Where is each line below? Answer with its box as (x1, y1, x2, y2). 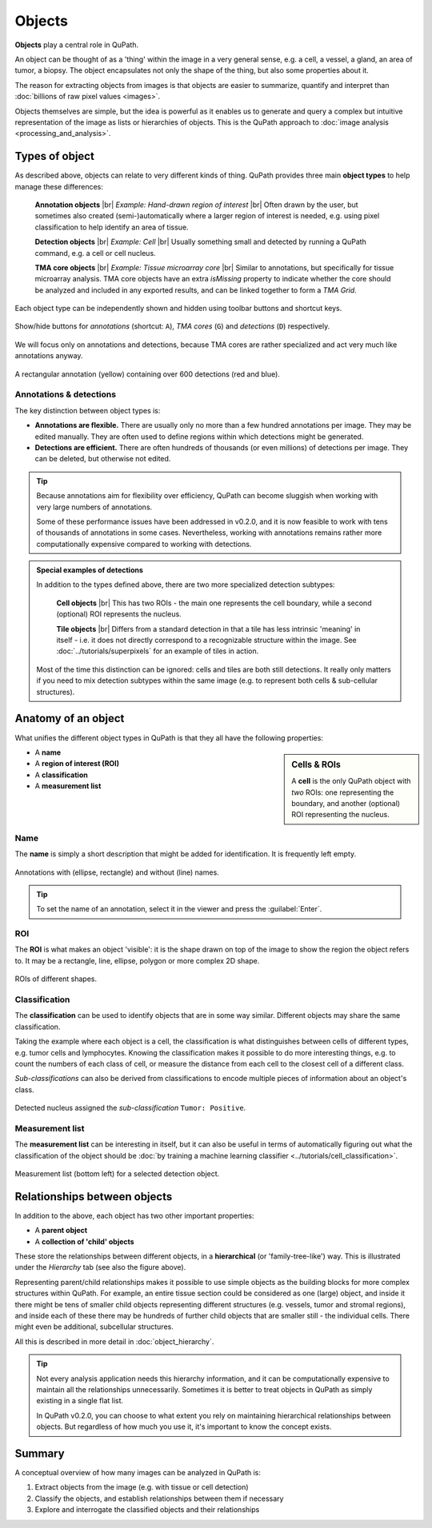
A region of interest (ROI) (34, 759, 120, 768)
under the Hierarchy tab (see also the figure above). (14, 1263, 186, 1272)
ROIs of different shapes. (14, 974, 98, 983)
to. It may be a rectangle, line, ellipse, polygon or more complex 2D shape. (14, 955, 260, 965)
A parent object (34, 1226, 88, 1235)
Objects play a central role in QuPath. (14, 40, 139, 50)
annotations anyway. (14, 351, 83, 361)
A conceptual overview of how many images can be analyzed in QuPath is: (14, 1468, 262, 1478)
